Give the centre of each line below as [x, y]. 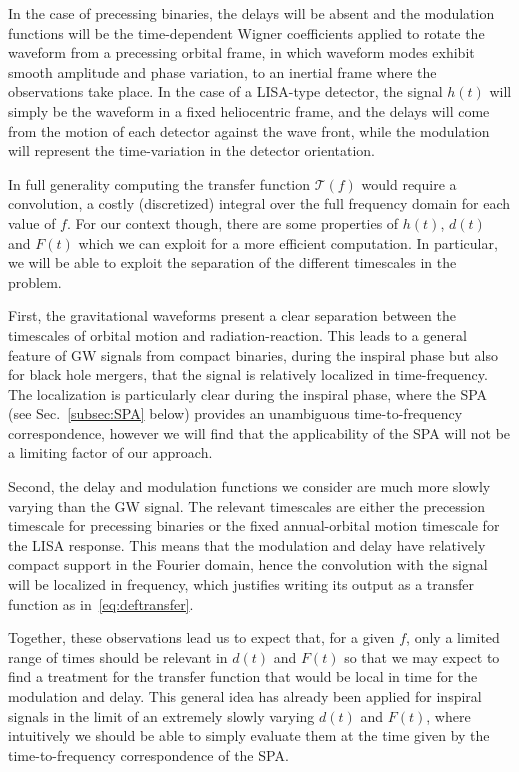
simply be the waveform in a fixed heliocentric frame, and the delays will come [249, 110]
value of [32, 222]
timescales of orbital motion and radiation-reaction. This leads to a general [237, 334]
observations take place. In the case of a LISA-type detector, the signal [225, 91]
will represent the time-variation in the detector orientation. [191, 150]
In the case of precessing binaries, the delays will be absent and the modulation [251, 13]
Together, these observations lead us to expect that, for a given [201, 637]
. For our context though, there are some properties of [232, 222]
